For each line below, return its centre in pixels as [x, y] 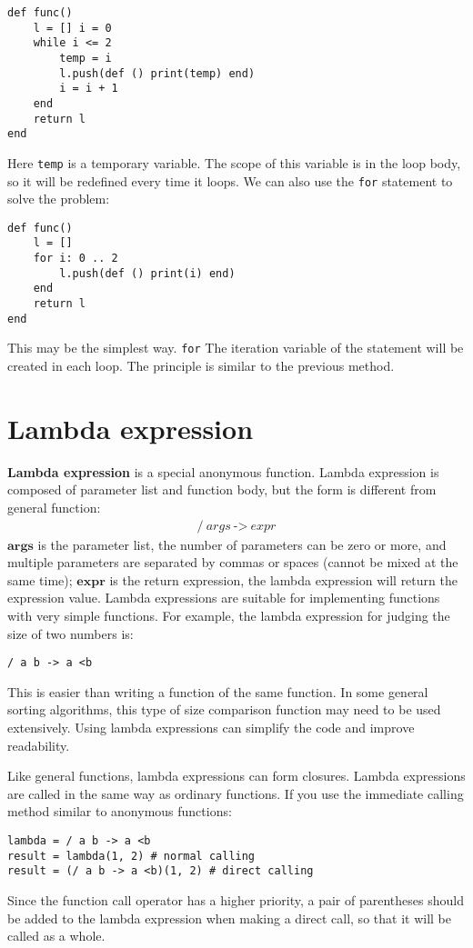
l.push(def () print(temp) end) [157, 73]
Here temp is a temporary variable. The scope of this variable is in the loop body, [234, 162]
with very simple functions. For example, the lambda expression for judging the [229, 615]
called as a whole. [56, 936]
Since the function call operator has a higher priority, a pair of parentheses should [236, 899]
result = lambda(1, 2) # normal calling [131, 856]
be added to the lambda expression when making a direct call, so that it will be [229, 918]
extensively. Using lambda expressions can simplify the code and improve [211, 727]
